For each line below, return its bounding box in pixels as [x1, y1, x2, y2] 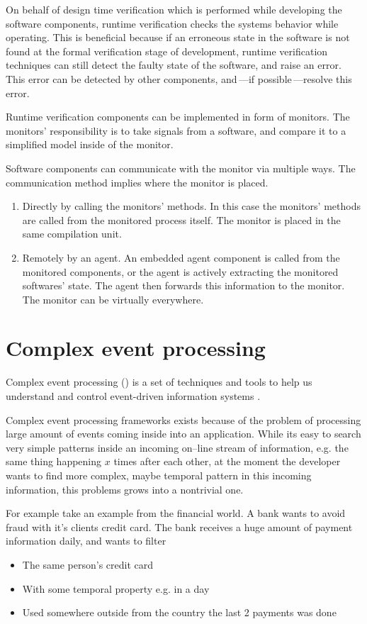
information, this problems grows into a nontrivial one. [6, 481, 244, 496]
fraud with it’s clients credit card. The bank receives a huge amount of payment [6, 519, 353, 534]
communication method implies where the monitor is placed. [6, 174, 269, 189]
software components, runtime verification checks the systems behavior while [6, 16, 339, 30]
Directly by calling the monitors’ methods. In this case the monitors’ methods [22, 199, 361, 213]
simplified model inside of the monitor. [6, 137, 174, 152]
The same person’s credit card [22, 557, 154, 572]
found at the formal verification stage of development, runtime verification [6, 43, 328, 58]
